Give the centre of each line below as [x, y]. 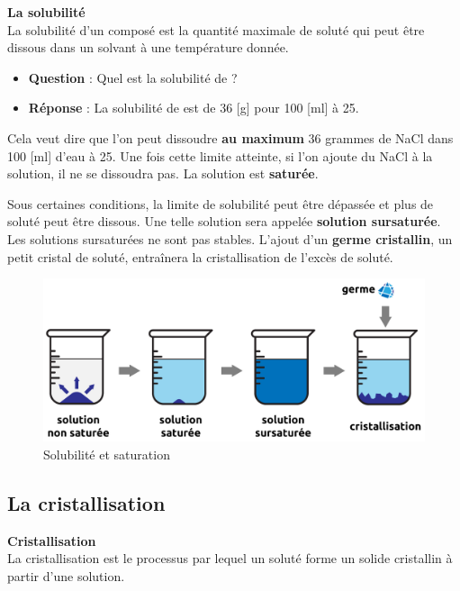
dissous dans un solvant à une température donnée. [148, 47]
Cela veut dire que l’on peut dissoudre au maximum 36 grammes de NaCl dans [230, 137]
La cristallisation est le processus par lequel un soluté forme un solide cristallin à [230, 558]
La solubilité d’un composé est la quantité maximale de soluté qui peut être [216, 29]
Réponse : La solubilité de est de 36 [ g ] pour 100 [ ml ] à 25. [194, 108]
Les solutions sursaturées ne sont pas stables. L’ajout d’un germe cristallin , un [230, 238]
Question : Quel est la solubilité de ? [133, 77]
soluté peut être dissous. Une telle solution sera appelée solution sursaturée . [224, 221]
